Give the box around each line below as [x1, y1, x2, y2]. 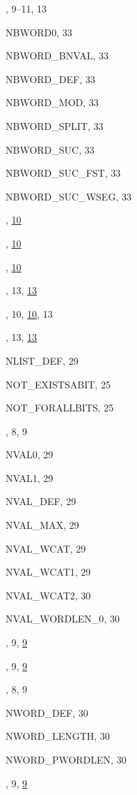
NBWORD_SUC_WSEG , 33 [6, 189, 131, 203]
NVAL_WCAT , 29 [6, 541, 86, 555]
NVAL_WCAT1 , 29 [6, 564, 91, 579]
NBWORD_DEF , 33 [6, 71, 95, 86]
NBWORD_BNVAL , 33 [6, 48, 108, 63]
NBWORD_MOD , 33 [6, 95, 99, 110]
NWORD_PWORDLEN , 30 [6, 752, 127, 766]
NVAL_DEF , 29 [6, 494, 76, 509]
